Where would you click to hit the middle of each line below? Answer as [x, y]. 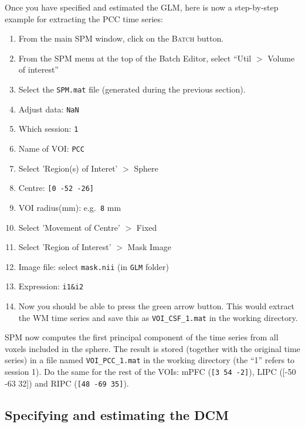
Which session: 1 [48, 129]
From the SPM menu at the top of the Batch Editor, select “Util [135, 58]
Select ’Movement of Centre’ [69, 227]
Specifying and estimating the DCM [117, 414]
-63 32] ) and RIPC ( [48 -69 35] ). [67, 383]
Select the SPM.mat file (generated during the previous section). [132, 89]
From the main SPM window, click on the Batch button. [121, 38]
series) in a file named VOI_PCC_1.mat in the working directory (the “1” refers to [150, 360]
